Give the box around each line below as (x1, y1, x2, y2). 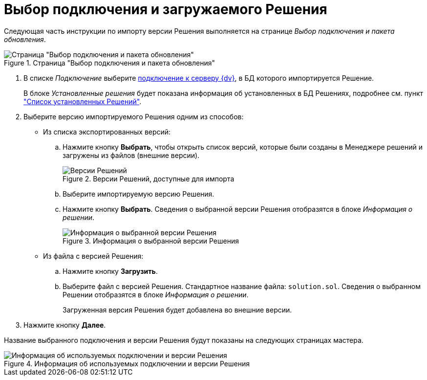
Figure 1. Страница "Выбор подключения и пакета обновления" (4, 58, 215, 67)
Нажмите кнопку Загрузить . (63, 267, 158, 275)
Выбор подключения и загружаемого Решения (4, 1, 327, 18)
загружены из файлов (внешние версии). (63, 151, 200, 159)
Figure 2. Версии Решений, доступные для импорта (63, 174, 235, 183)
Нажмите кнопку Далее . (23, 320, 106, 329)
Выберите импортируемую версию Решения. (63, 189, 214, 198)
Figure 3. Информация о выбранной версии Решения (63, 236, 239, 245)
